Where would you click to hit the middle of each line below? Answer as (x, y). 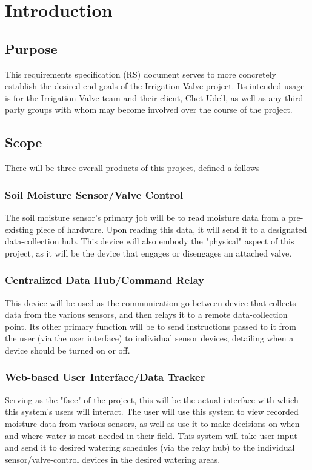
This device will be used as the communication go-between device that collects (151, 302)
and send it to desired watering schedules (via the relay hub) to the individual (150, 447)
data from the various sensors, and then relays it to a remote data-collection (146, 314)
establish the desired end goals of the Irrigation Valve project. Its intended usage (155, 86)
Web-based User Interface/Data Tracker (105, 377)
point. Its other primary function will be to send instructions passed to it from (151, 326)
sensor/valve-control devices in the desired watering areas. (113, 459)
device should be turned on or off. (68, 350)
